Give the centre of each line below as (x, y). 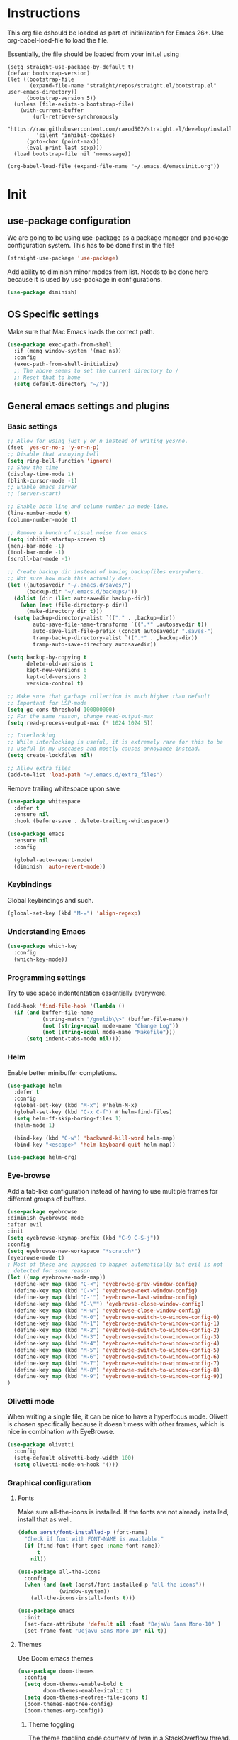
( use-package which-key (42, 946)
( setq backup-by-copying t (47, 657)
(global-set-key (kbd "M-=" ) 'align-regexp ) (74, 913)
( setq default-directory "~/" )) (62, 384)
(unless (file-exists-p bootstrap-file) (74, 104)
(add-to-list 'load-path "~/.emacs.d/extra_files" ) (85, 775)
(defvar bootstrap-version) (49, 73)
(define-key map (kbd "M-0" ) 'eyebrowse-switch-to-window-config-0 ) (117, 1317)
